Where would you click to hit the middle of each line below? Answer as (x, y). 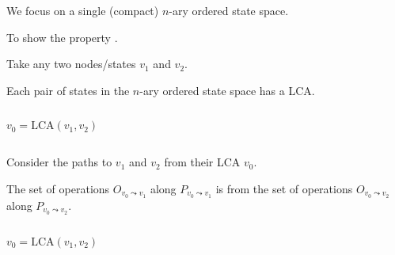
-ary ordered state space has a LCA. (227, 90)
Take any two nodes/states (71, 64)
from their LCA (202, 162)
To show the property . (62, 37)
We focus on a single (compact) (83, 10)
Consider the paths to (59, 162)
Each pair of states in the (68, 90)
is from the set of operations (284, 188)
